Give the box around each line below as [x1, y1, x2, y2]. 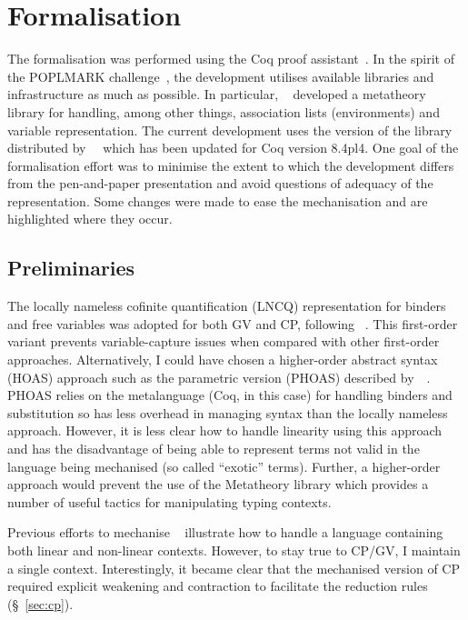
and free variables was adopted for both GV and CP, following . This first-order [7, 314, 458, 333]
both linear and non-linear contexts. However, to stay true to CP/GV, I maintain [7, 540, 461, 559]
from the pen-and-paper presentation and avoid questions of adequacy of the [7, 174, 433, 193]
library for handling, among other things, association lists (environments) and [7, 102, 440, 121]
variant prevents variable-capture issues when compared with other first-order [7, 332, 440, 351]
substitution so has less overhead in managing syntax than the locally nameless [7, 403, 448, 422]
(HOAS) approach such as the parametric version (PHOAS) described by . [7, 367, 431, 386]
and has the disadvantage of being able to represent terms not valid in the [7, 439, 420, 458]
